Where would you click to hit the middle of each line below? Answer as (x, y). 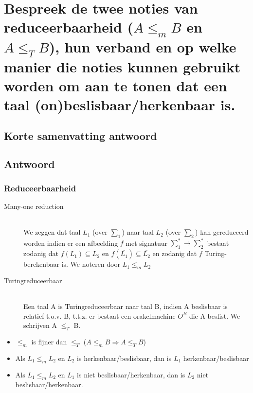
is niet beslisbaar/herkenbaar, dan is (131, 374)
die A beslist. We (215, 316)
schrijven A (40, 325)
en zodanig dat (175, 253)
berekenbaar (41, 264)
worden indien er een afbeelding (71, 243)
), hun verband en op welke (143, 46)
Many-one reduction (34, 206)
